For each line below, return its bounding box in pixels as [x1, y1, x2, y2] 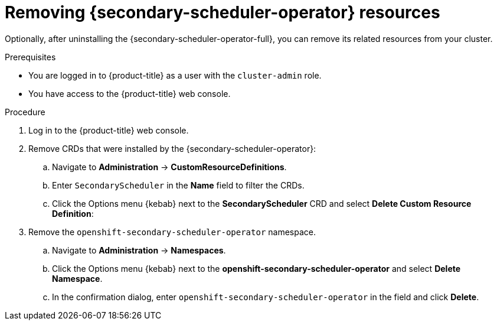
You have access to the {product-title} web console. [28, 88, 231, 99]
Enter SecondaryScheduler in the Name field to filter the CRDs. [52, 180, 305, 190]
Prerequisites [5, 51, 56, 62]
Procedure [5, 106, 45, 117]
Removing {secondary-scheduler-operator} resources [5, 2, 440, 22]
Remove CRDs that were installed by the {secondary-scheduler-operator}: [28, 143, 316, 154]
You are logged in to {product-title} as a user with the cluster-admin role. [28, 70, 322, 80]
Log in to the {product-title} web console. [28, 125, 189, 135]
